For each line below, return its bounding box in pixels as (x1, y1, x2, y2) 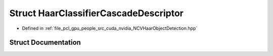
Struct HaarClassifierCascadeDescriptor (9, 8, 184, 19)
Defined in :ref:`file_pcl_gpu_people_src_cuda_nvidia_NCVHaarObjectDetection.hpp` (22, 25, 198, 31)
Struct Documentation (9, 38, 81, 47)
